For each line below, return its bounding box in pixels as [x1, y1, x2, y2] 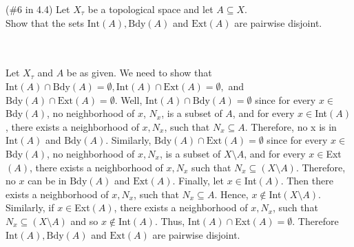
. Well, [114, 92, 143, 107]
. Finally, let [172, 173, 224, 188]
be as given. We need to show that [66, 65, 212, 80]
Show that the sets [6, 15, 85, 30]
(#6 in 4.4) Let [6, 2, 70, 16]
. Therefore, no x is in [244, 119, 337, 133]
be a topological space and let [87, 2, 214, 16]
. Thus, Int [154, 213, 200, 228]
